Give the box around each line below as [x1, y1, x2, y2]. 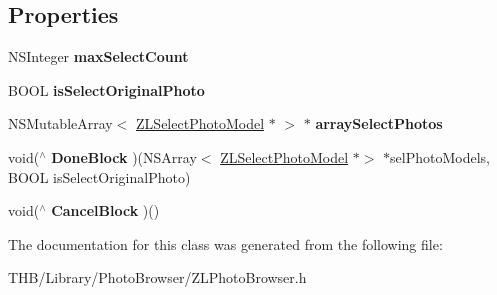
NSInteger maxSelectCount [8, 46, 189, 67]
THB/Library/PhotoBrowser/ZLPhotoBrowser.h [8, 267, 307, 288]
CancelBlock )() [51, 200, 160, 221]
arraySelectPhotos [315, 113, 443, 134]
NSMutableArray [8, 113, 113, 134]
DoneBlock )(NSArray [51, 146, 197, 167]
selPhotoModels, [390, 146, 491, 167]
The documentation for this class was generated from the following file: [8, 233, 443, 254]
